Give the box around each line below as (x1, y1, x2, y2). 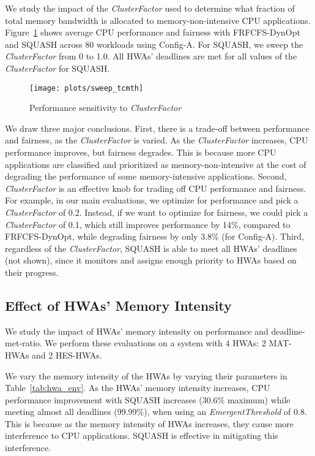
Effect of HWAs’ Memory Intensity (5, 295, 232, 314)
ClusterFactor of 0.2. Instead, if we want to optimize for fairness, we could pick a (5, 205, 308, 218)
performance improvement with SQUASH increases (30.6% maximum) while (5, 393, 291, 406)
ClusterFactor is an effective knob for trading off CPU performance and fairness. (5, 181, 306, 194)
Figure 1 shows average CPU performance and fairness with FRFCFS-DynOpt (5, 26, 300, 39)
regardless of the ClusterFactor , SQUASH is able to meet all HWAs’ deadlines (5, 241, 297, 254)
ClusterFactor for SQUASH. (5, 61, 110, 74)
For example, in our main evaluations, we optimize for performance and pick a (5, 194, 298, 207)
